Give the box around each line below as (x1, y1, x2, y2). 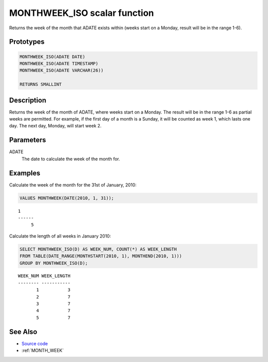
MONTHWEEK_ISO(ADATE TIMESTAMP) (19, 60, 99, 66)
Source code (21, 340, 48, 347)
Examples (9, 169, 41, 177)
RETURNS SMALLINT (19, 82, 62, 87)
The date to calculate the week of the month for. (21, 156, 120, 162)
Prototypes (9, 38, 45, 46)
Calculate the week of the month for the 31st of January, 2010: (9, 181, 136, 188)
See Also (9, 327, 37, 336)
